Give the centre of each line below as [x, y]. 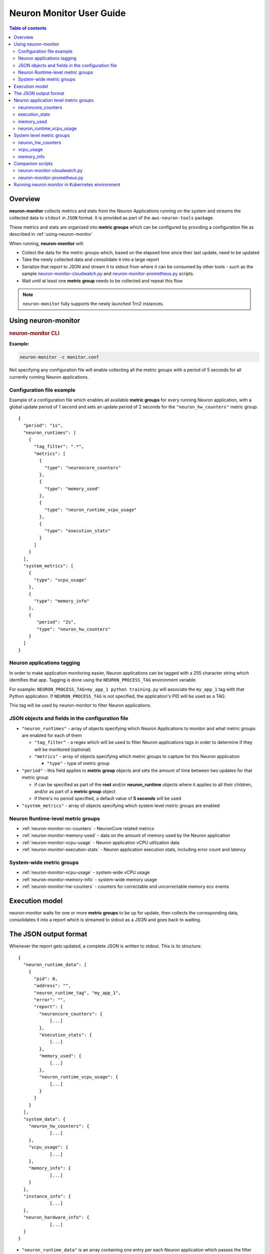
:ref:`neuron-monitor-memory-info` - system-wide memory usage [89, 879]
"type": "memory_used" [72, 489]
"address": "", [52, 986]
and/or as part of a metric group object [75, 792]
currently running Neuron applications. [49, 377]
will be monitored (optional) [62, 749]
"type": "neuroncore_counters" [82, 467]
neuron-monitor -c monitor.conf [59, 357]
